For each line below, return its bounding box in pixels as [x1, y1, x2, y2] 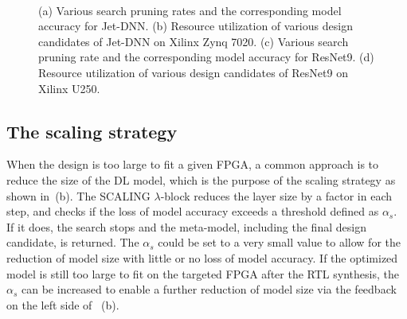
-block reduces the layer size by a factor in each [160, 187, 393, 204]
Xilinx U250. [38, 80, 100, 96]
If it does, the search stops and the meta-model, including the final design [6, 218, 366, 235]
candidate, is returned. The [6, 234, 139, 251]
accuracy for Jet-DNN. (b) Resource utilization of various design [38, 18, 353, 34]
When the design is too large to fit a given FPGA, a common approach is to [6, 156, 379, 173]
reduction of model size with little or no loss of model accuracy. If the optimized [6, 249, 398, 266]
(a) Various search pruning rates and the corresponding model [38, 2, 342, 18]
